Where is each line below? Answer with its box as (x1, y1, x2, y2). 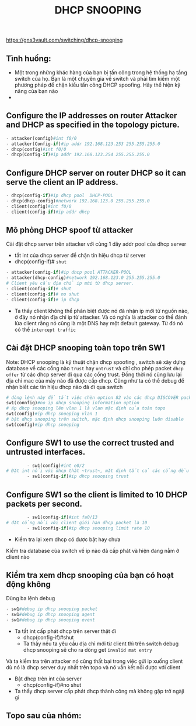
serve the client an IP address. (6, 177, 118, 187)
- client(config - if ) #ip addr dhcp (6, 209, 90, 215)
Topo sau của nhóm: (6, 711, 82, 721)
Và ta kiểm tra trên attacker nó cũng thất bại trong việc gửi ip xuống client (6, 658, 183, 665)
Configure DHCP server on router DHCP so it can (6, 168, 187, 178)
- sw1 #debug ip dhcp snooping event (6, 617, 95, 623)
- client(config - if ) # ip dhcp (6, 297, 80, 302)
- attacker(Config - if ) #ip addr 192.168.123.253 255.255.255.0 (6, 141, 160, 147)
